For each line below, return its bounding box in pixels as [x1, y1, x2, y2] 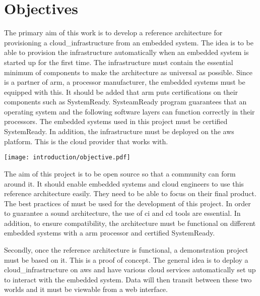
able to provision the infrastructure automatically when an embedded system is [4, 47, 249, 57]
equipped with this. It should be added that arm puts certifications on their [4, 86, 238, 97]
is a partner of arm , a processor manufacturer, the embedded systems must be [4, 77, 245, 87]
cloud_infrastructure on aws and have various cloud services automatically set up [4, 264, 256, 275]
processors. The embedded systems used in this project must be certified [4, 116, 228, 127]
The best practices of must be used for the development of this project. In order [4, 198, 251, 208]
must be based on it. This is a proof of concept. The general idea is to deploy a [4, 254, 248, 265]
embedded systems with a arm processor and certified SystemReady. [4, 227, 215, 238]
